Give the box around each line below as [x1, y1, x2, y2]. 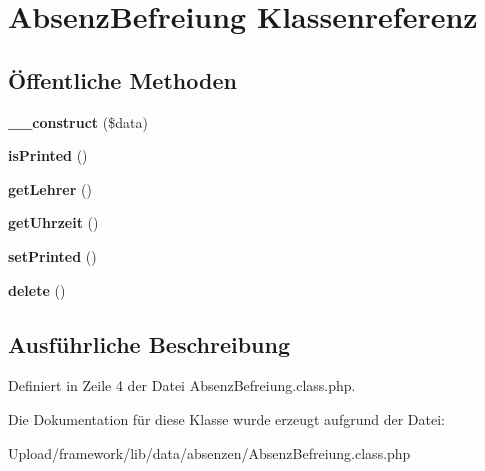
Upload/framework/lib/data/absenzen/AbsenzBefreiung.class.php [8, 442, 411, 463]
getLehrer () [8, 178, 92, 199]
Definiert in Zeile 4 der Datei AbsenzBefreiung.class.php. [8, 375, 356, 396]
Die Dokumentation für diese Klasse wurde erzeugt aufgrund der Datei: [8, 408, 445, 429]
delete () [8, 279, 66, 300]
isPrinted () [8, 145, 88, 166]
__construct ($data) [8, 111, 148, 132]
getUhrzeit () [8, 212, 99, 233]
